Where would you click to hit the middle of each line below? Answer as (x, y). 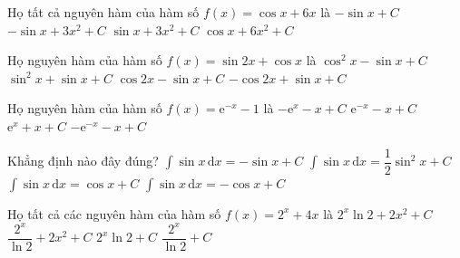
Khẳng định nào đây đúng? (83, 161)
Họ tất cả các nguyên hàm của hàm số (114, 213)
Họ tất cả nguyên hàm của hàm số (103, 12)
